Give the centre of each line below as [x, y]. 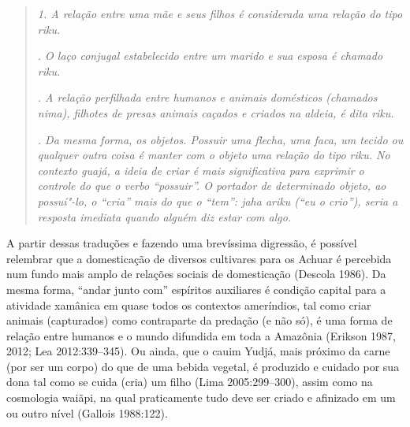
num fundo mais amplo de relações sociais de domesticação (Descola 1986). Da [196, 274]
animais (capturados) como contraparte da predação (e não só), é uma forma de [199, 320]
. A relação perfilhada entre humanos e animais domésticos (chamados [207, 97]
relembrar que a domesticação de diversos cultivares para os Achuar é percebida [199, 258]
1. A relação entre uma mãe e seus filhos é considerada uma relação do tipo [220, 13]
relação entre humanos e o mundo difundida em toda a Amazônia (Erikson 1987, [201, 335]
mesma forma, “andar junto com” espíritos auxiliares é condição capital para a [196, 289]
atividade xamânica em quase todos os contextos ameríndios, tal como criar [189, 304]
